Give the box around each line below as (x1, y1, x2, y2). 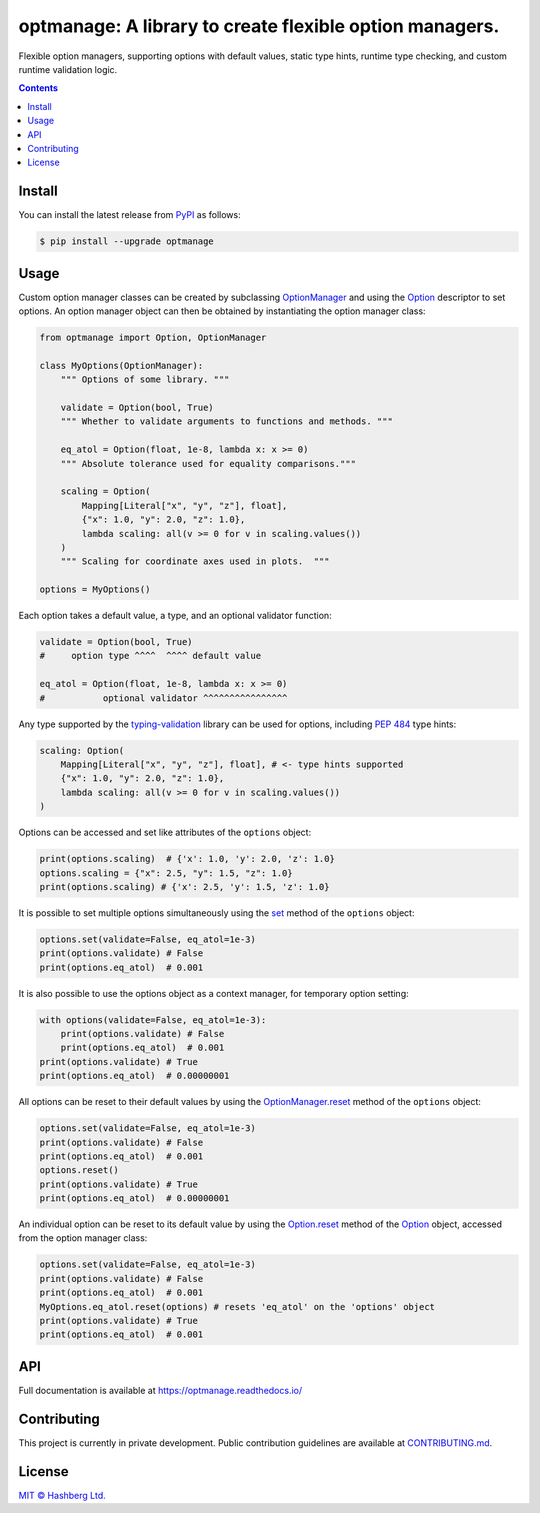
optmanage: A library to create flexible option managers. (18, 15, 500, 37)
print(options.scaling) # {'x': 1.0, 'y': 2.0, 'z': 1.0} (39, 853, 335, 865)
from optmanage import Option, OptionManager (39, 332, 267, 344)
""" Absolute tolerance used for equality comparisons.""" (60, 458, 357, 469)
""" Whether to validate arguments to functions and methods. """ (60, 416, 394, 427)
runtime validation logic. (18, 63, 118, 75)
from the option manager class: (18, 1232, 148, 1244)
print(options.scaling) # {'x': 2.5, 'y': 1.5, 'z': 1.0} (39, 881, 330, 892)
